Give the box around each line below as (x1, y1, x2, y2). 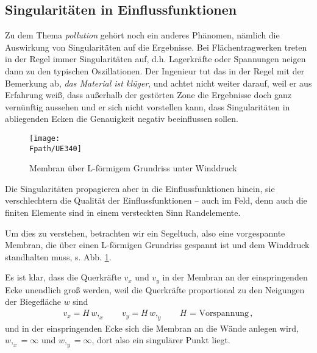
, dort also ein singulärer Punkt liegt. (91, 333, 230, 346)
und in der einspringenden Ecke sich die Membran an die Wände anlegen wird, (5, 321, 299, 334)
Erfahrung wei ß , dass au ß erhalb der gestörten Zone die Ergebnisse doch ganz (5, 88, 292, 101)
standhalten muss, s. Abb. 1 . (5, 250, 112, 263)
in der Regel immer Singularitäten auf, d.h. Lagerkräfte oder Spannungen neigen (5, 52, 306, 65)
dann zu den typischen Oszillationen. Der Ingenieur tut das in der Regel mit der (5, 64, 305, 77)
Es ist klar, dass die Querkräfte (5, 271, 121, 283)
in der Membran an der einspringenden (162, 271, 308, 283)
